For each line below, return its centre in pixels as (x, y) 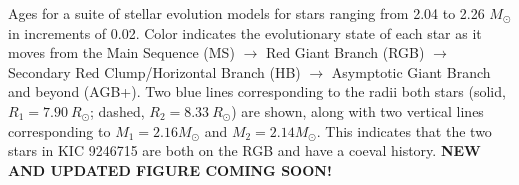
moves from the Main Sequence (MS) (121, 52)
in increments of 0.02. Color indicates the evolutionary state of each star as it (245, 32)
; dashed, (117, 110)
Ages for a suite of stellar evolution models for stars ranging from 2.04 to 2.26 (246, 13)
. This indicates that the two (404, 130)
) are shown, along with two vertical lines (357, 110)
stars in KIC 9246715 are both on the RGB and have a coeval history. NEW (244, 150)
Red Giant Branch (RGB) (345, 52)
